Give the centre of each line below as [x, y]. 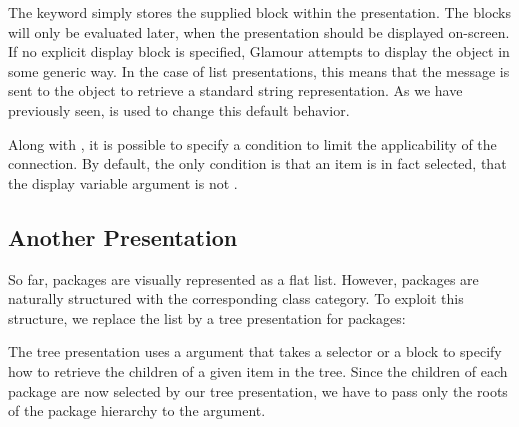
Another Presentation [123, 236]
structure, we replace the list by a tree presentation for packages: [207, 317]
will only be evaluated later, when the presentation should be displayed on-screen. [259, 31]
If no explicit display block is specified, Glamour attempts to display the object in [259, 51]
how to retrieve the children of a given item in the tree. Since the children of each [258, 370]
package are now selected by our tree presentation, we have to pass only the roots [258, 390]
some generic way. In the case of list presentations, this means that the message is [259, 70]
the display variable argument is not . [123, 182]
